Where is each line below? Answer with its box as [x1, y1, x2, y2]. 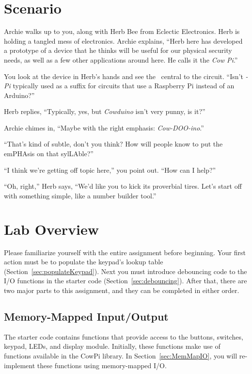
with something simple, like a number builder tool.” [4, 190, 157, 200]
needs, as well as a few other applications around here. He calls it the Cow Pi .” [4, 54, 238, 65]
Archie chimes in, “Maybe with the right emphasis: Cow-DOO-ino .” [4, 122, 204, 132]
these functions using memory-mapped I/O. [37, 360, 167, 370]
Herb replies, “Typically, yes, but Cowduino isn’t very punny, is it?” [4, 106, 205, 116]
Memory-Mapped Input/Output [4, 309, 169, 324]
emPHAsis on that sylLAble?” [4, 148, 94, 159]
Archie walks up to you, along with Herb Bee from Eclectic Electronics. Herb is [4, 26, 240, 36]
